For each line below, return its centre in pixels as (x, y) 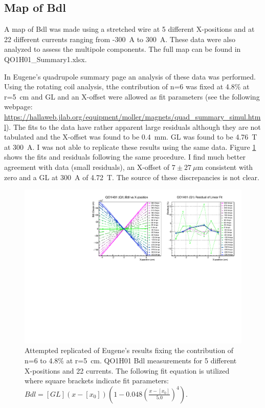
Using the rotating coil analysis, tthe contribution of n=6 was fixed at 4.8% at (127, 86)
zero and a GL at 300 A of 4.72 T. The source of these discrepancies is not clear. (132, 177)
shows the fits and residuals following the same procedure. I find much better (125, 157)
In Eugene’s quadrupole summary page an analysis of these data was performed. (130, 76)
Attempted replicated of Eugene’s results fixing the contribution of (129, 350)
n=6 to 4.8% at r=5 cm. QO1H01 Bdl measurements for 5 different (131, 360)
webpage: (18, 106)
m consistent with (225, 167)
